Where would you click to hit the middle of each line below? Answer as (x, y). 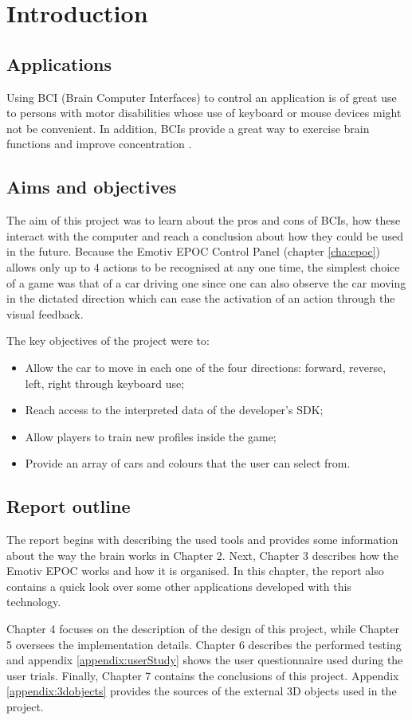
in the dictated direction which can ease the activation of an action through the (201, 298)
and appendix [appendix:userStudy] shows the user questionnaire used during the (205, 660)
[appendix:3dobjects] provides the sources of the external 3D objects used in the (202, 691)
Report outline (69, 506)
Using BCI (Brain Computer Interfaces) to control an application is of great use (202, 97)
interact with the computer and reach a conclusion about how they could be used (205, 235)
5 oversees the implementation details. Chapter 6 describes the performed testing (204, 644)
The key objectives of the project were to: (108, 340)
